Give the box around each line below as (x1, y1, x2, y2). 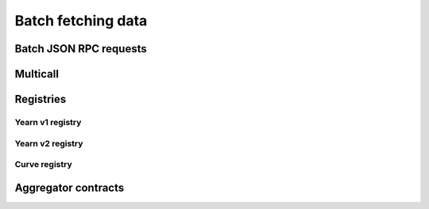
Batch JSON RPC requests (14, 42, 147, 55)
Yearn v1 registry (14, 116, 82, 127)
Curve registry (14, 159, 73, 170)
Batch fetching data (14, 12, 148, 29)
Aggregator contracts (14, 180, 125, 194)
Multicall (14, 67, 60, 81)
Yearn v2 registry (14, 138, 83, 149)
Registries (14, 93, 67, 106)
